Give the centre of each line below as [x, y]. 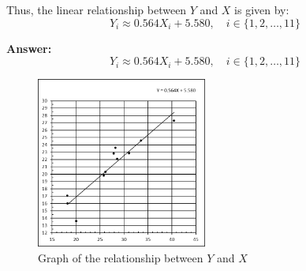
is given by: [262, 9]
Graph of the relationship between [121, 257]
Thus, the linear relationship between [97, 9]
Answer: [29, 48]
